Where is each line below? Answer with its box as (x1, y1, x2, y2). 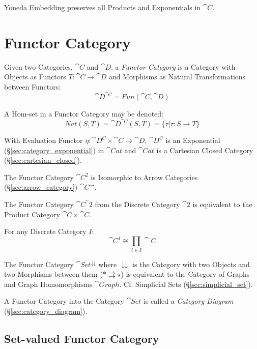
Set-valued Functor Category (4, 331, 159, 346)
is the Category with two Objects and (132, 258, 250, 269)
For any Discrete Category (4, 226, 87, 237)
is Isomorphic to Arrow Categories (91, 171, 198, 182)
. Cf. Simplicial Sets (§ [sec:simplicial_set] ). (119, 278, 253, 289)
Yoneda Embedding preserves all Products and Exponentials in (4, 2, 201, 12)
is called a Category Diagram (144, 296, 234, 306)
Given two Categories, (4, 61, 73, 72)
